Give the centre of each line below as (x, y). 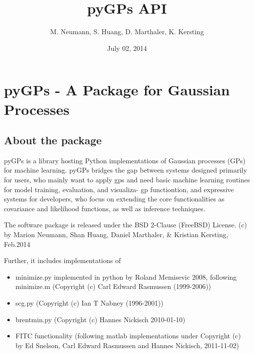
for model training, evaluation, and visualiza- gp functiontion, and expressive (119, 189)
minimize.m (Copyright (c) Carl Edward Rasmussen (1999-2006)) (113, 286)
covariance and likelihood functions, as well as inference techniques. (105, 208)
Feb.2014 (17, 244)
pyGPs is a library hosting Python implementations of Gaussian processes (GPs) (125, 160)
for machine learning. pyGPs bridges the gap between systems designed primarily (126, 170)
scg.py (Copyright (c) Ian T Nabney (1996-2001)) (89, 303)
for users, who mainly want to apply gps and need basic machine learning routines (127, 180)
